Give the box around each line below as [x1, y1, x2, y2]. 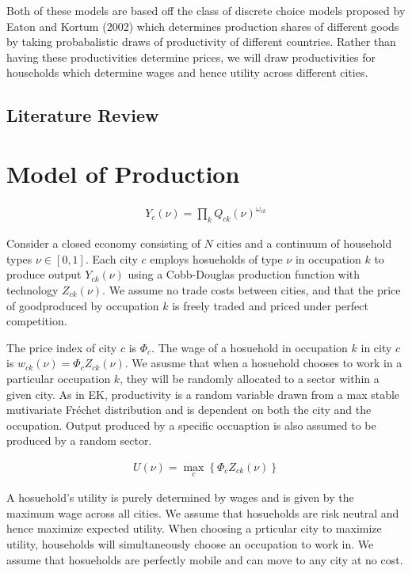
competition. [6, 313, 67, 329]
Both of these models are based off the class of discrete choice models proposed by [6, 2, 406, 18]
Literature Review [6, 103, 159, 127]
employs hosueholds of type [150, 250, 283, 267]
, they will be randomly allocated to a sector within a [120, 370, 380, 386]
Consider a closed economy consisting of [6, 235, 200, 252]
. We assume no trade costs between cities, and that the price [102, 281, 401, 298]
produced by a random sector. [6, 432, 152, 449]
